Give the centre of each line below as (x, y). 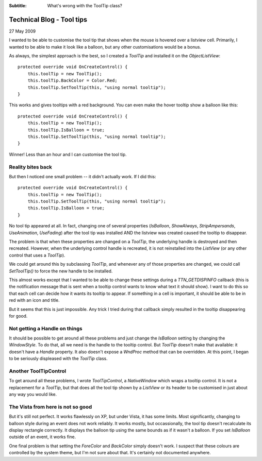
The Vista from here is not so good (50, 407)
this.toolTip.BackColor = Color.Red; (72, 81)
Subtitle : (18, 6)
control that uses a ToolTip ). (37, 255)
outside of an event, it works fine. (42, 437)
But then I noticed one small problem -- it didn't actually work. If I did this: (82, 176)
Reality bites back (31, 167)
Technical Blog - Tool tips (48, 19)
